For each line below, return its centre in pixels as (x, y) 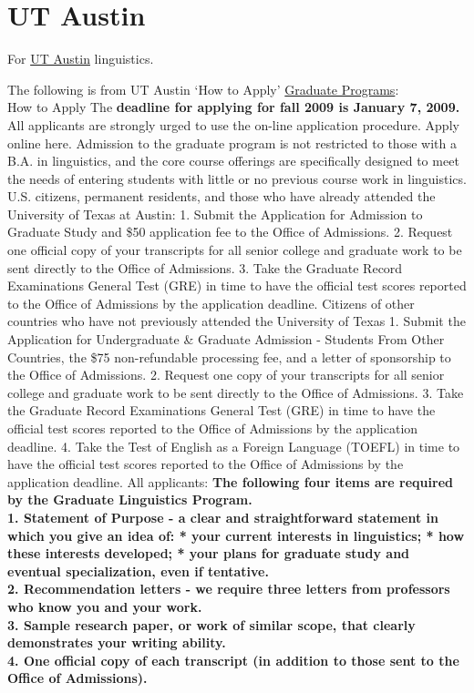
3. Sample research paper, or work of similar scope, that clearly (211, 624)
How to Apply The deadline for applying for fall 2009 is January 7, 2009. (234, 107)
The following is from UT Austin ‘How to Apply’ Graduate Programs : (203, 89)
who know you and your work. (105, 606)
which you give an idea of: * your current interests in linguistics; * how (236, 535)
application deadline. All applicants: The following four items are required (230, 481)
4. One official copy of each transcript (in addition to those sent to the (233, 660)
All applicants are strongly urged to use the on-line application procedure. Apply (233, 124)
